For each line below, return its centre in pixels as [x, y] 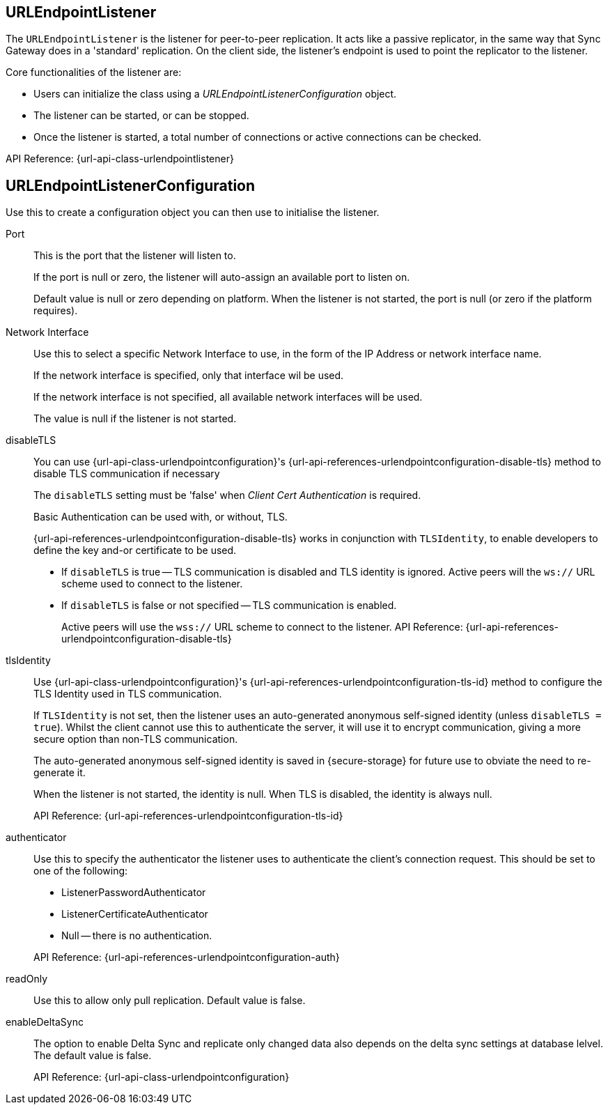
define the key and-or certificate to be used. [135, 550]
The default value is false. [93, 1056]
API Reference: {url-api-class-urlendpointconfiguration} [162, 1077]
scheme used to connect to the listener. [152, 584]
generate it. [60, 773]
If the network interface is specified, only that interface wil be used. [189, 376]
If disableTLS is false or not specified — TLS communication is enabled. [229, 606]
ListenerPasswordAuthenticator [134, 893]
